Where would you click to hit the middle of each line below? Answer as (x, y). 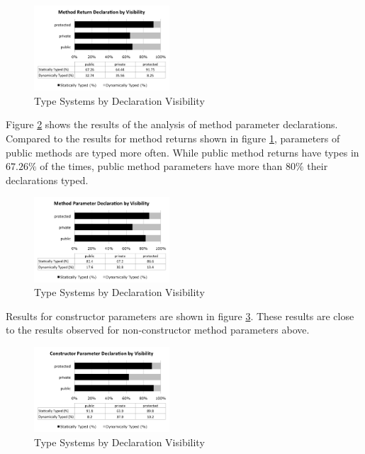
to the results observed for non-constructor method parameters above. (158, 330)
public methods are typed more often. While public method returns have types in (182, 152)
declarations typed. (47, 180)
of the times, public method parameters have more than (161, 166)
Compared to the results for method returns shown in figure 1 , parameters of (173, 138)
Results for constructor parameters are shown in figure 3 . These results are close (180, 316)
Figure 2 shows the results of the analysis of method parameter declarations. (172, 124)
